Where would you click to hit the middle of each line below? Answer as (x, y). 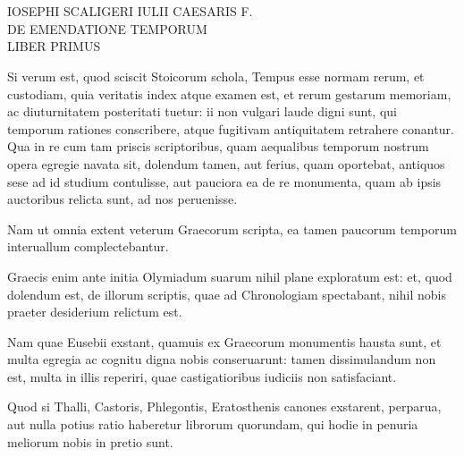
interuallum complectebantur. (88, 246)
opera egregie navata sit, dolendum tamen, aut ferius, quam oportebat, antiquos (226, 163)
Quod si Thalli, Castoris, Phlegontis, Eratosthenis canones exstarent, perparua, (224, 406)
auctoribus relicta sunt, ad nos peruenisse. (122, 199)
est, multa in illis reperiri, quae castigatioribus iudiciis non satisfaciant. (202, 376)
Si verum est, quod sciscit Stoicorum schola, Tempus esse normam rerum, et (216, 76)
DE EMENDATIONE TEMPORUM (107, 28)
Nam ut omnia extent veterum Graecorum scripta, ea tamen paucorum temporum (232, 228)
